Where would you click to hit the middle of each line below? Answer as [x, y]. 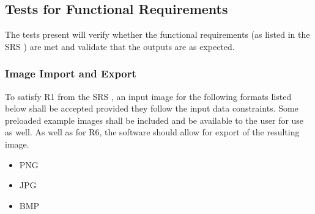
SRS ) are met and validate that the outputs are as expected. [120, 46]
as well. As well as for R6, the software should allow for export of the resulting [152, 132]
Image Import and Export [71, 73]
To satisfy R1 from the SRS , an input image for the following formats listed [148, 96]
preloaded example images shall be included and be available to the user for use [154, 120]
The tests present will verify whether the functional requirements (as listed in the [157, 34]
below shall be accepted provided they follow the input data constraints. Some [152, 108]
